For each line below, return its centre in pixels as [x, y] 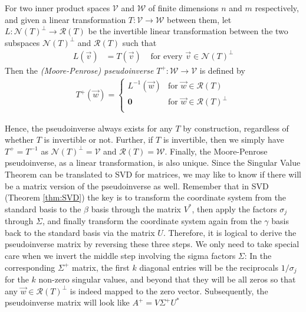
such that [139, 42]
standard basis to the [43, 208]
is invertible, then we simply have [223, 139]
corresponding [30, 267]
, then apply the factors [234, 208]
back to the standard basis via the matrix [80, 232]
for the [17, 279]
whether [19, 139]
